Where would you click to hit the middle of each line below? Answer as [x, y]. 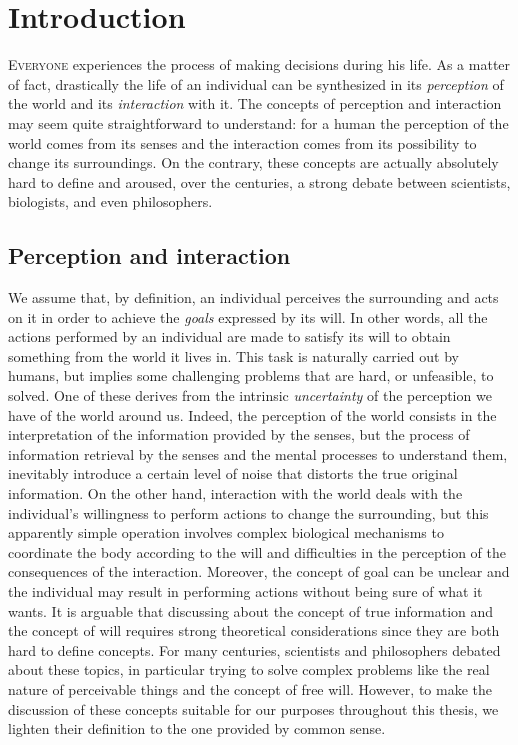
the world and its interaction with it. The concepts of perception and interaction [255, 103]
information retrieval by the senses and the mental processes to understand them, [258, 453]
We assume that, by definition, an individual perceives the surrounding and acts [253, 297]
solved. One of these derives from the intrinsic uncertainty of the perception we [250, 395]
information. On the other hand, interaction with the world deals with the [235, 493]
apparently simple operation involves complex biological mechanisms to [226, 532]
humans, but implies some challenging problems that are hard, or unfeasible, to [251, 375]
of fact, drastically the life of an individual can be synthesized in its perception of [256, 83]
